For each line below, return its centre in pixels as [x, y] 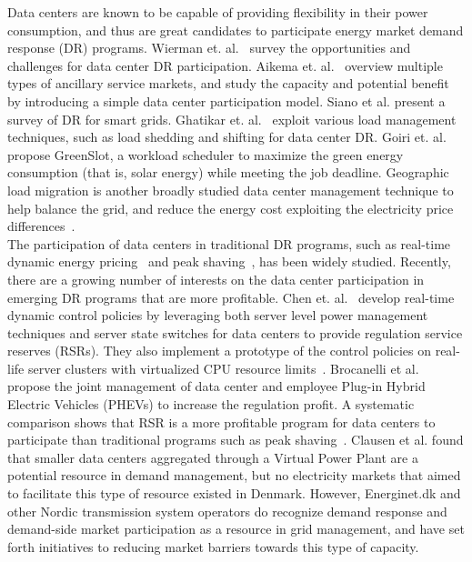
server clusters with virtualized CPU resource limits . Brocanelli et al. [223, 368]
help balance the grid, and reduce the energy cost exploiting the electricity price [231, 208]
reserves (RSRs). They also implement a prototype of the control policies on [220, 351]
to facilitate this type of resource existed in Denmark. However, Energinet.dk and [234, 493]
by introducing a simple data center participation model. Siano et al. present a [226, 100]
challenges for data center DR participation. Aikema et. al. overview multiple [225, 65]
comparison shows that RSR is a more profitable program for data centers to [221, 421]
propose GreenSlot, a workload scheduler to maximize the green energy [206, 154]
